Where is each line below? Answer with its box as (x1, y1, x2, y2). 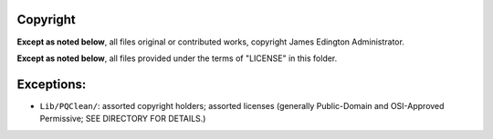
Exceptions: (16, 76, 87, 92)
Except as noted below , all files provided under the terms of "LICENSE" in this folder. (16, 53, 338, 64)
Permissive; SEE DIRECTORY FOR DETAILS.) (39, 114, 206, 124)
